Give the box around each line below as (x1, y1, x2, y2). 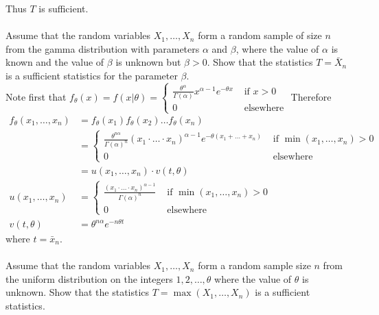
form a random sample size (198, 258, 311, 273)
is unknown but (115, 55, 181, 69)
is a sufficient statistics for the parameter (5, 68, 178, 82)
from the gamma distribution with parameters (5, 41, 200, 55)
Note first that (5, 89, 67, 103)
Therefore (290, 89, 332, 103)
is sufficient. (38, 1, 89, 15)
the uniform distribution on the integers (5, 271, 173, 286)
